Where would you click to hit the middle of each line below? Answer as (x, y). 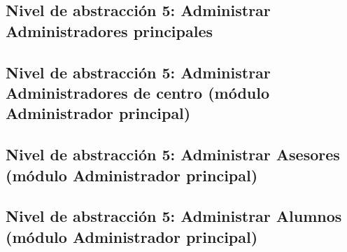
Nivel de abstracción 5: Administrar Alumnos (174, 216)
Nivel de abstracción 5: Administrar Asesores (173, 154)
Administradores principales (109, 30)
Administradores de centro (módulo (138, 92)
